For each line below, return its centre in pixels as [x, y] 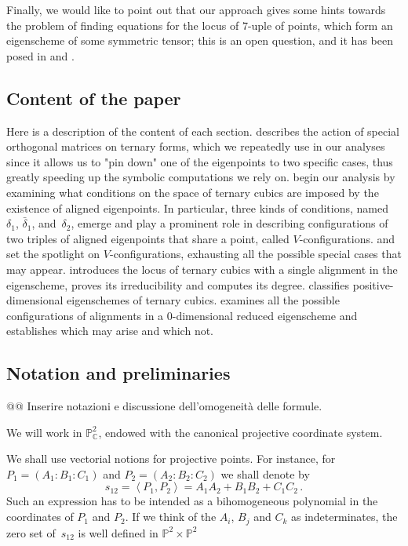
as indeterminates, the [344, 517]
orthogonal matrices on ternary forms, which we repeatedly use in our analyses [196, 146]
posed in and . [40, 55]
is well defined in [118, 532]
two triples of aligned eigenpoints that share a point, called [148, 238]
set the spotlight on [53, 254]
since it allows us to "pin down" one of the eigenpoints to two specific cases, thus [200, 161]
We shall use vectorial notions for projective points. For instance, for [171, 459]
